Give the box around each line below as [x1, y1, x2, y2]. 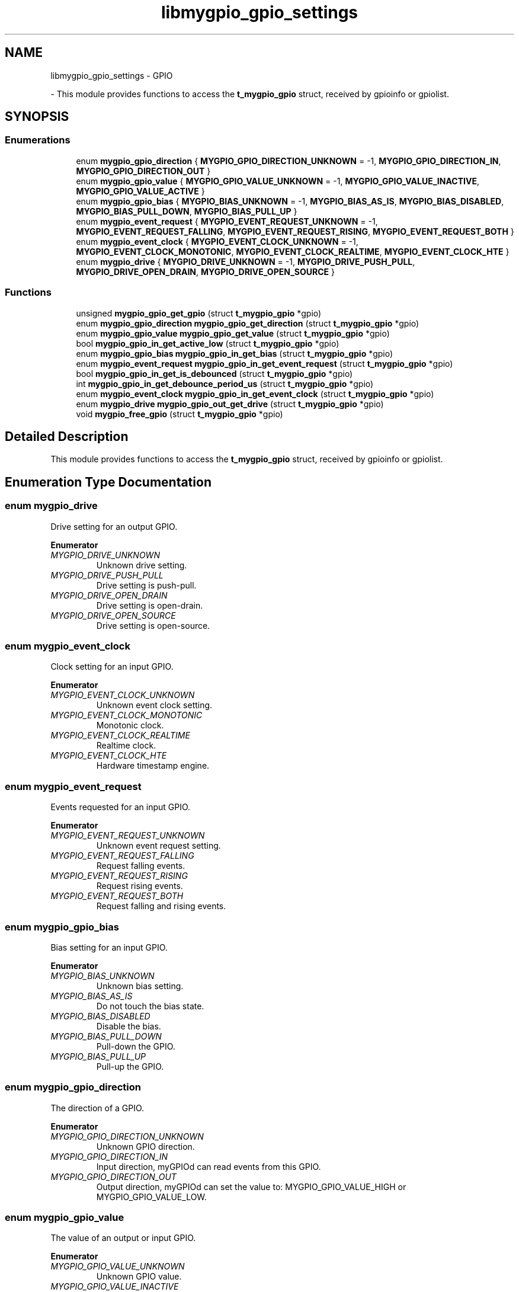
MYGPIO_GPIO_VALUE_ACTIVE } [76, 186, 205, 196]
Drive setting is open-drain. [96, 600, 203, 610]
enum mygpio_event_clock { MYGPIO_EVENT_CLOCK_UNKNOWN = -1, [76, 236, 358, 247]
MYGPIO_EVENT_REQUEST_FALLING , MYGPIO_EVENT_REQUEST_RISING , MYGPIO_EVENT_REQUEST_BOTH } [76, 226, 514, 236]
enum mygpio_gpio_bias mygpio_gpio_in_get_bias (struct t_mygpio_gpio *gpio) [76, 348, 393, 359]
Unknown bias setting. [96, 980, 184, 991]
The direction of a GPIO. [50, 1102, 145, 1113]
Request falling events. [96, 861, 185, 871]
